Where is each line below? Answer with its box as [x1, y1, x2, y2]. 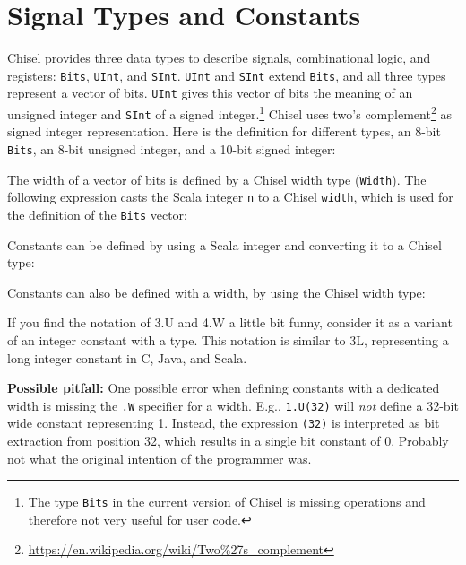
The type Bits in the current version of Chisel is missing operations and [28, 492, 426, 511]
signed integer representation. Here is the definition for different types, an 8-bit [7, 122, 441, 141]
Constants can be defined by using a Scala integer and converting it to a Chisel [7, 235, 442, 254]
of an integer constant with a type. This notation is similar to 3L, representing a [7, 330, 449, 349]
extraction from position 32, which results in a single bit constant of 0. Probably [7, 431, 449, 450]
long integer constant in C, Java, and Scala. [7, 348, 247, 367]
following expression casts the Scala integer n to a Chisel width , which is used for [7, 187, 453, 206]
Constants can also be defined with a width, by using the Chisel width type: [7, 282, 426, 301]
